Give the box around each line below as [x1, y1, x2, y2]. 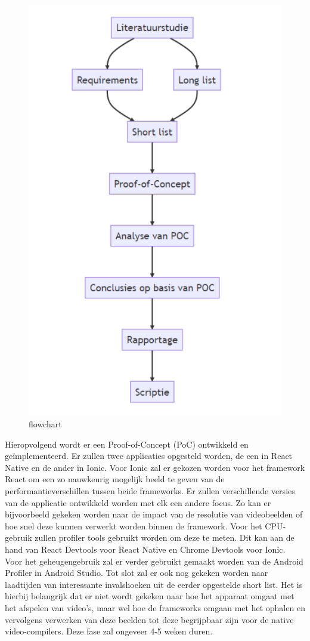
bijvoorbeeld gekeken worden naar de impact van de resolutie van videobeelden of [5, 508, 303, 520]
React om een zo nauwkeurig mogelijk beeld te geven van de [5, 473, 225, 485]
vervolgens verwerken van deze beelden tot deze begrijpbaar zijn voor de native [5, 613, 294, 625]
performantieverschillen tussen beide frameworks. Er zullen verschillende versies [5, 485, 295, 497]
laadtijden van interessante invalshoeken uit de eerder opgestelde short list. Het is [5, 578, 303, 590]
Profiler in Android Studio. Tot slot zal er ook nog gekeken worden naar [5, 566, 268, 579]
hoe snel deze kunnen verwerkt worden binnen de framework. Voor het [5, 519, 262, 532]
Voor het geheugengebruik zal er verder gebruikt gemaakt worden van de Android [5, 554, 303, 567]
